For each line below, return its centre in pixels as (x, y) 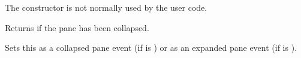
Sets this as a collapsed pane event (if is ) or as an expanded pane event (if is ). (151, 48)
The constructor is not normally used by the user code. (106, 7)
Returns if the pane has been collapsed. (77, 27)
